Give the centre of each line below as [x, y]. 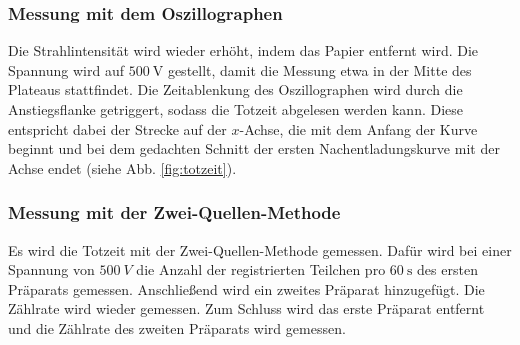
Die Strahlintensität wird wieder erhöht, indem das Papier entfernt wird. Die [243, 50]
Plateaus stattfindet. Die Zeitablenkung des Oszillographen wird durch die [235, 89]
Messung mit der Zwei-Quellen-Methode [174, 212]
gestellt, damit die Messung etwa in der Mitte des [319, 69]
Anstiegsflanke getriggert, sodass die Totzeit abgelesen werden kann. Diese [236, 109]
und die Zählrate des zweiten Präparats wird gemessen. [177, 327]
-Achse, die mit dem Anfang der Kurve [358, 128]
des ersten [447, 269]
